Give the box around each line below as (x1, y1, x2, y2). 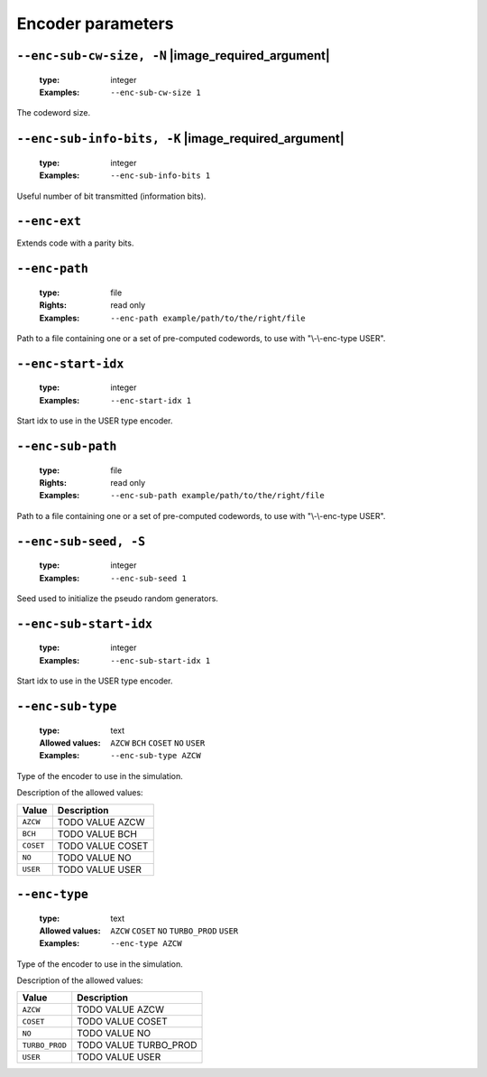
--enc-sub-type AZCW (110, 750, 202, 761)
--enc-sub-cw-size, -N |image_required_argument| (16, 48, 331, 63)
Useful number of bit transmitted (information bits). (16, 190, 207, 201)
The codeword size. (16, 107, 90, 118)
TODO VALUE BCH (57, 827, 137, 840)
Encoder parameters (16, 14, 174, 33)
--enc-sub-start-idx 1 (110, 655, 211, 665)
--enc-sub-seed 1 (110, 573, 187, 583)
